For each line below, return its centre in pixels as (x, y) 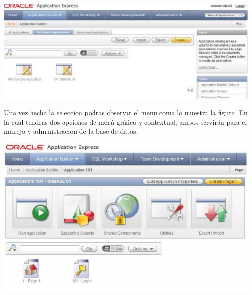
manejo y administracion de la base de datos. (71, 131)
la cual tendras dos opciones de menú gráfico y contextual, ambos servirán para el (126, 122)
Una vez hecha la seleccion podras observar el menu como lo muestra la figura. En (126, 112)
